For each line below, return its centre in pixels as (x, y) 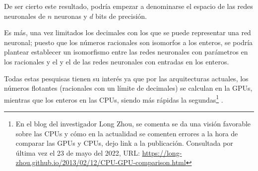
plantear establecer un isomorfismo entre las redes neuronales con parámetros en (126, 52)
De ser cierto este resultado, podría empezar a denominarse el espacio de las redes (129, 6)
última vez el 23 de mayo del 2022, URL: (78, 152)
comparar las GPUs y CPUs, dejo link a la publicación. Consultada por (124, 143)
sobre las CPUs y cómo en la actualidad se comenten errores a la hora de (127, 133)
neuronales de (25, 16)
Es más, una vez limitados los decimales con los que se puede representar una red (128, 32)
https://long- (162, 152)
